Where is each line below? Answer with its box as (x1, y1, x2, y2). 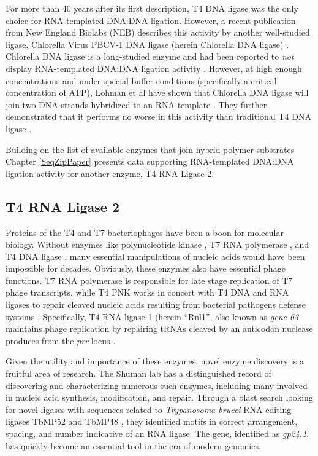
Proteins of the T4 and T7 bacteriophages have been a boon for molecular (6, 226, 284, 238)
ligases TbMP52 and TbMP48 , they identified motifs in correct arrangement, (6, 415, 298, 428)
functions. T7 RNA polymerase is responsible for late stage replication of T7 (6, 273, 293, 286)
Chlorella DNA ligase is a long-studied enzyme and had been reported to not (6, 50, 294, 63)
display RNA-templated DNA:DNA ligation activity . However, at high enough (6, 61, 302, 74)
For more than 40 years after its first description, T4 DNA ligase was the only (6, 2, 298, 14)
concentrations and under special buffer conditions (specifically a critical (6, 74, 277, 87)
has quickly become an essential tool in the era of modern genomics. (6, 439, 261, 452)
